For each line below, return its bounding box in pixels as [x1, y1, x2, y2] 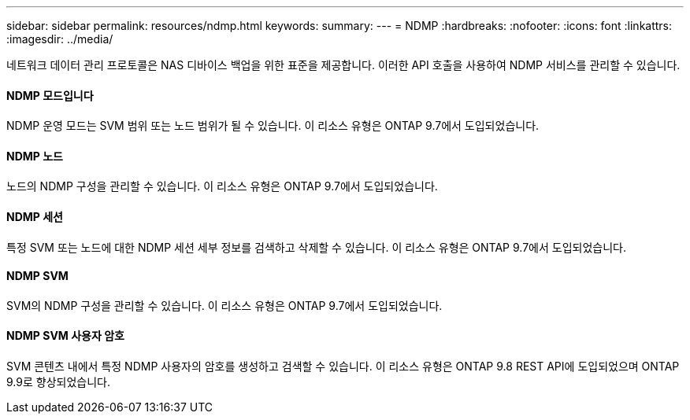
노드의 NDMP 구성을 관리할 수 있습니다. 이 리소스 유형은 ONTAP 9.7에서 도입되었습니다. [6, 179, 438, 193]
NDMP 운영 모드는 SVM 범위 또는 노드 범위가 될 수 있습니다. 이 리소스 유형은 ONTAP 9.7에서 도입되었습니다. [6, 119, 540, 133]
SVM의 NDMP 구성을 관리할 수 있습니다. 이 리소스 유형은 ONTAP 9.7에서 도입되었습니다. [6, 298, 443, 312]
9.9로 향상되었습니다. [6, 375, 110, 389]
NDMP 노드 [6, 149, 63, 163]
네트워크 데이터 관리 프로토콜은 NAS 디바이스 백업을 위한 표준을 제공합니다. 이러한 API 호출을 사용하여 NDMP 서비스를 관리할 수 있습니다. [6, 58, 681, 72]
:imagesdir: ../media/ [6, 32, 113, 46]
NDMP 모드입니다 [6, 88, 94, 102]
